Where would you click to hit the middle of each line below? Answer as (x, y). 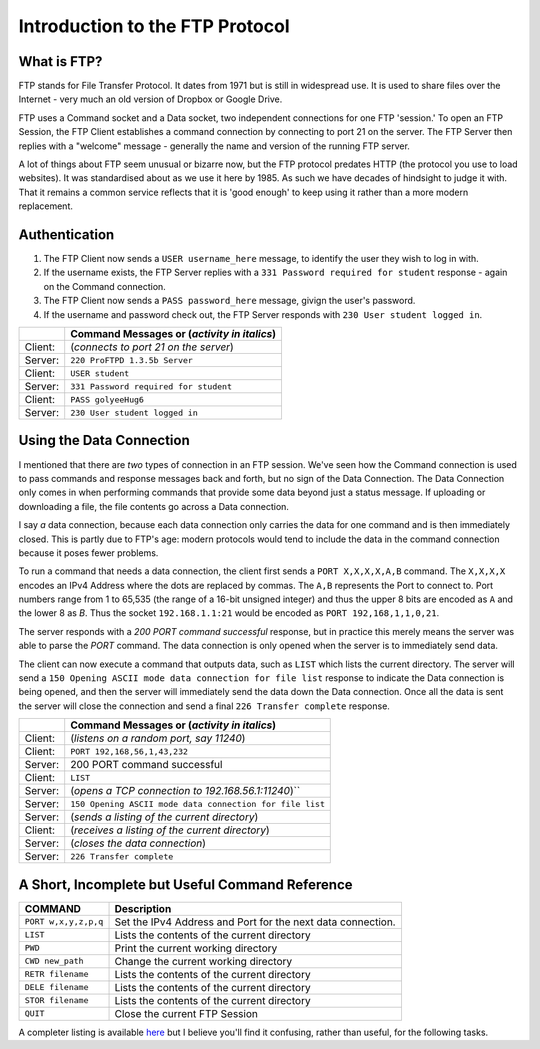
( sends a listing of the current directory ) (164, 817)
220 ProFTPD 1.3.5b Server (132, 360)
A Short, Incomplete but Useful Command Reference (186, 884)
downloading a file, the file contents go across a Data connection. (154, 506)
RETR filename (56, 974)
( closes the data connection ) (138, 843)
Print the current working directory (196, 948)
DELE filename (56, 987)
